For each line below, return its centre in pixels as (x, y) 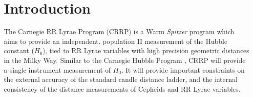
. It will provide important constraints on (183, 69)
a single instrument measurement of (57, 69)
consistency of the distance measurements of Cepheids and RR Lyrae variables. (122, 88)
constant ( (19, 50)
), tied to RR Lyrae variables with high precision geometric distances (146, 50)
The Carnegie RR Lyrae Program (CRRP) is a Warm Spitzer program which (119, 31)
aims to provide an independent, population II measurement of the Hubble (116, 41)
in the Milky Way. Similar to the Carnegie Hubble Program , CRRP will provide (125, 60)
